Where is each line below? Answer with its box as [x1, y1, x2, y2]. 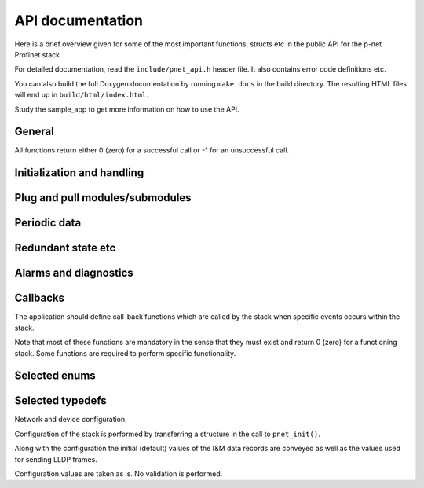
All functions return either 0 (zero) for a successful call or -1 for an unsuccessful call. [14, 145, 290, 155]
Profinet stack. [14, 50, 62, 59]
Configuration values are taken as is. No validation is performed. [14, 469, 223, 479]
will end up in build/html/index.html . [14, 90, 148, 100]
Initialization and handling [14, 166, 144, 180]
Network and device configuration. [14, 415, 127, 424]
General [14, 125, 55, 138]
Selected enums [14, 369, 96, 383]
